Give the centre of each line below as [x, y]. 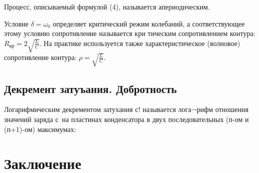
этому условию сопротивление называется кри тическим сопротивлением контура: [130, 33]
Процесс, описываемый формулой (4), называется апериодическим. [107, 6]
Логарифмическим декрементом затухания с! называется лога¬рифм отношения [126, 109]
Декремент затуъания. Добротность [91, 88]
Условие [16, 23]
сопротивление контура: [40, 57]
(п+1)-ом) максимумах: [40, 129]
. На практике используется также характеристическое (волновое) [140, 43]
